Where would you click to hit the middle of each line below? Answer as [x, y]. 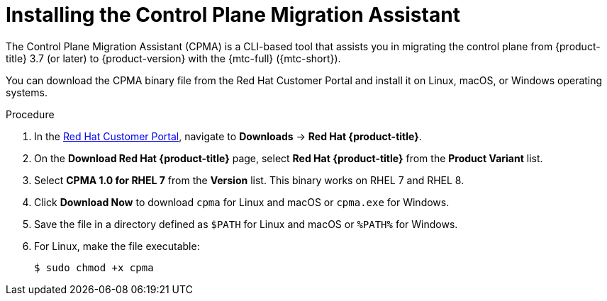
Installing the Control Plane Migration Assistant [233, 15]
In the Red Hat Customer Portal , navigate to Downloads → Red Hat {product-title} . [228, 136]
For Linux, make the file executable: [117, 246]
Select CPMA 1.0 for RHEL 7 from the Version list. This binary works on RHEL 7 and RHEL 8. [249, 180]
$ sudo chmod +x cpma [94, 267]
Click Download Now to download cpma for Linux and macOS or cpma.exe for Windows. [242, 202]
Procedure [30, 114]
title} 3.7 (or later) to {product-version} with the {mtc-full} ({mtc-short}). [173, 58]
